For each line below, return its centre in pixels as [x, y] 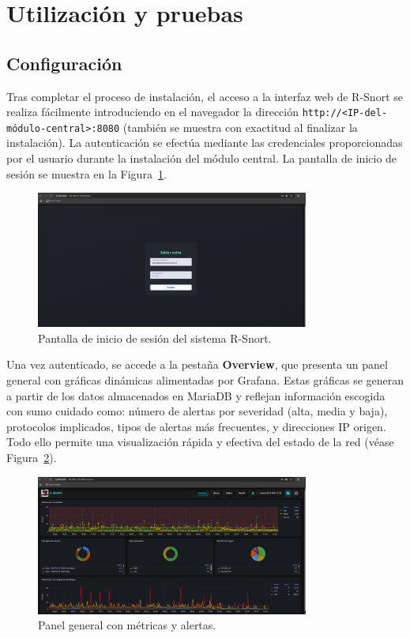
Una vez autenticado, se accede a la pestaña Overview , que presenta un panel [197, 364]
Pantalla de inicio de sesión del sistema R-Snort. [155, 338]
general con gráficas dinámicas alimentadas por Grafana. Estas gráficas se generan [205, 379]
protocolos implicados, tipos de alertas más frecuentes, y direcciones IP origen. [196, 426]
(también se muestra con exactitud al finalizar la [240, 127]
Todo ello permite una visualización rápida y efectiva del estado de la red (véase [200, 442]
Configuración [64, 63]
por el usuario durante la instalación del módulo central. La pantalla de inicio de [202, 158]
